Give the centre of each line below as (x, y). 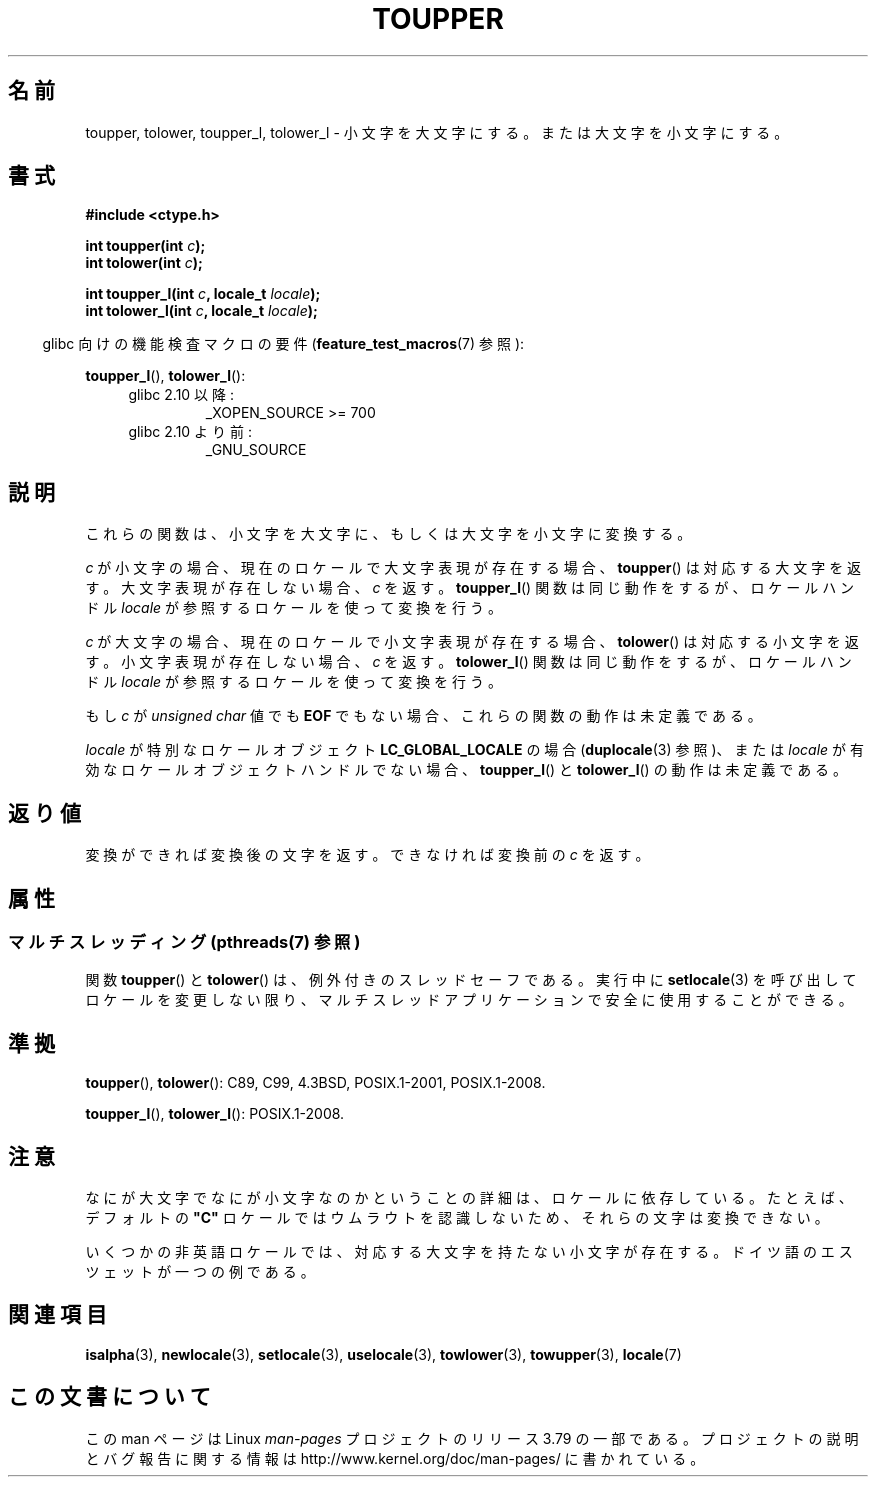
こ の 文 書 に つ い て (109, 1397)
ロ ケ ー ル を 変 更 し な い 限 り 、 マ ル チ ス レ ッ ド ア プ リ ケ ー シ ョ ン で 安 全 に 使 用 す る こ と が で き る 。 (469, 1000)
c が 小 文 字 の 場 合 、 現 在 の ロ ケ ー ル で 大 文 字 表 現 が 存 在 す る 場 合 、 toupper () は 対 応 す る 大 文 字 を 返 (473, 568)
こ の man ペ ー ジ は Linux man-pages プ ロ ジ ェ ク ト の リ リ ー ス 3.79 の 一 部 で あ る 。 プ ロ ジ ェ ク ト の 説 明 (472, 1438)
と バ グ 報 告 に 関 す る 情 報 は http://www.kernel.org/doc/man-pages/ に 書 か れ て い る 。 (395, 1458)
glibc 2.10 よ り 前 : (190, 432)
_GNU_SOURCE (256, 450)
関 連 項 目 (57, 1315)
